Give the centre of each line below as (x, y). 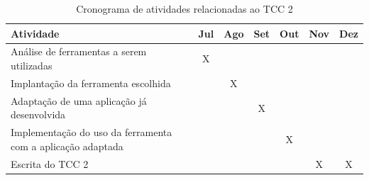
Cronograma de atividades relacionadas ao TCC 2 (184, 9)
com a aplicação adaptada (67, 146)
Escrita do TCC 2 (50, 163)
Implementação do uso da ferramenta (92, 132)
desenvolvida (38, 114)
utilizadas (32, 66)
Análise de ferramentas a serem (79, 51)
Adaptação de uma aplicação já (79, 100)
